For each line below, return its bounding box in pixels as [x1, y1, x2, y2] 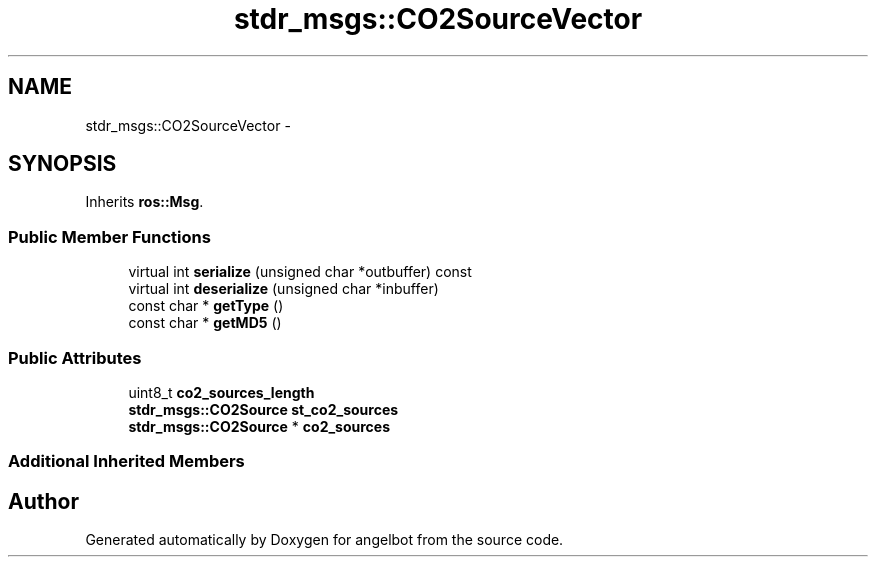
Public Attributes [8, 347, 142, 368]
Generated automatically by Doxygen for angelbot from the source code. [85, 531, 564, 549]
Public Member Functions [8, 226, 211, 247]
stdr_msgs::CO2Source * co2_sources [128, 417, 391, 435]
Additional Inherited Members [8, 451, 245, 472]
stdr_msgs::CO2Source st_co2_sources [128, 400, 399, 418]
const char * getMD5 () [128, 314, 282, 332]
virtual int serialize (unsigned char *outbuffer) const [128, 263, 472, 281]
